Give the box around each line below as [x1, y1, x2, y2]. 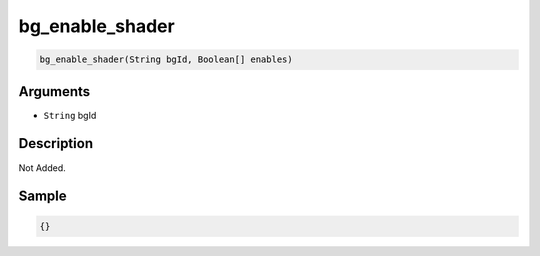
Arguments [18, 83, 91, 100]
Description [18, 135, 94, 152]
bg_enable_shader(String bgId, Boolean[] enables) [39, 54, 294, 65]
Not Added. [18, 161, 67, 174]
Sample [18, 188, 67, 205]
